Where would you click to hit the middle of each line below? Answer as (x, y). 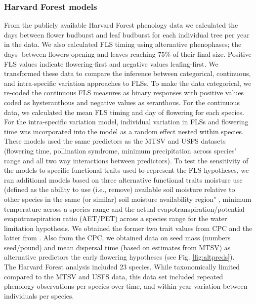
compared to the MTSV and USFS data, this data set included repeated (114, 276)
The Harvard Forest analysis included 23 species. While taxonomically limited (122, 267)
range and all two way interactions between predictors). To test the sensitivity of (126, 160)
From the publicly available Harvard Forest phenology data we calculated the (121, 25)
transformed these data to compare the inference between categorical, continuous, (128, 73)
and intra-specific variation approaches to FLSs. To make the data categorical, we (128, 83)
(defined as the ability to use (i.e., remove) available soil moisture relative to (120, 189)
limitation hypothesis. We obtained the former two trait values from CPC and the (128, 228)
